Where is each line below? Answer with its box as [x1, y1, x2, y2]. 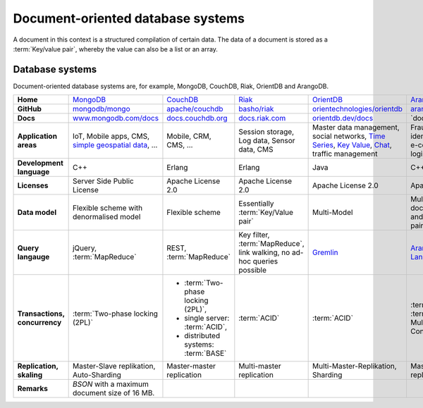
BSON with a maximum [72, 379, 149, 389]
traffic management [312, 149, 378, 159]
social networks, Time [312, 131, 386, 141]
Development [17, 159, 63, 168]
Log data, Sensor [238, 136, 295, 146]
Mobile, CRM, [166, 131, 211, 141]
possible [238, 265, 267, 275]
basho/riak [238, 104, 274, 114]
